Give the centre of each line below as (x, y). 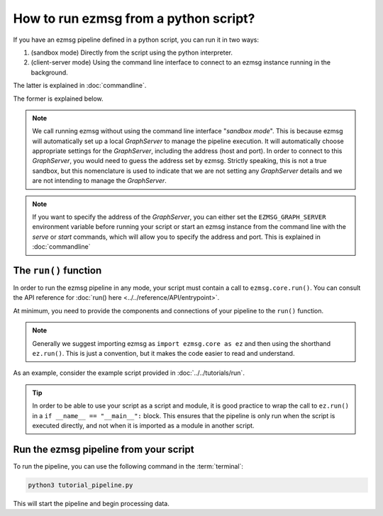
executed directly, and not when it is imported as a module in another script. (143, 426)
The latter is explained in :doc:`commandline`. (80, 86)
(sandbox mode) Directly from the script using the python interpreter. (132, 52)
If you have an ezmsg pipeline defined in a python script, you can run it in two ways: (136, 40)
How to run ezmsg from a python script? (134, 18)
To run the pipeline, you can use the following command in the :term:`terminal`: (128, 466)
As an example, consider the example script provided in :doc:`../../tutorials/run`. (129, 373)
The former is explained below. (58, 99)
